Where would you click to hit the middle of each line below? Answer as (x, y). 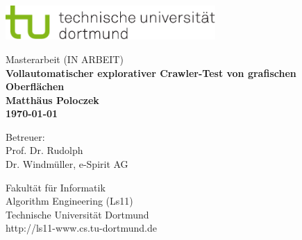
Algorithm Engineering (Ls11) (69, 201)
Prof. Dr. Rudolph (44, 150)
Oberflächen (35, 86)
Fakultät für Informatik (56, 187)
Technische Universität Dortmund (77, 214)
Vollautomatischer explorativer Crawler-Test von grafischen (151, 72)
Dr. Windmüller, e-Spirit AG (67, 164)
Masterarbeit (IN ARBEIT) (65, 59)
